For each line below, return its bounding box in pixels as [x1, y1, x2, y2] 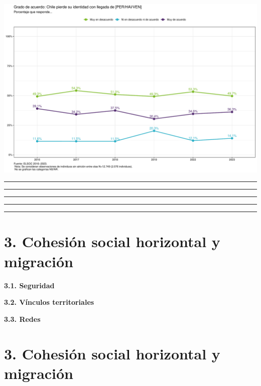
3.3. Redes [4, 313, 41, 324]
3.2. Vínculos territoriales [4, 297, 94, 307]
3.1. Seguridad [4, 280, 55, 290]
